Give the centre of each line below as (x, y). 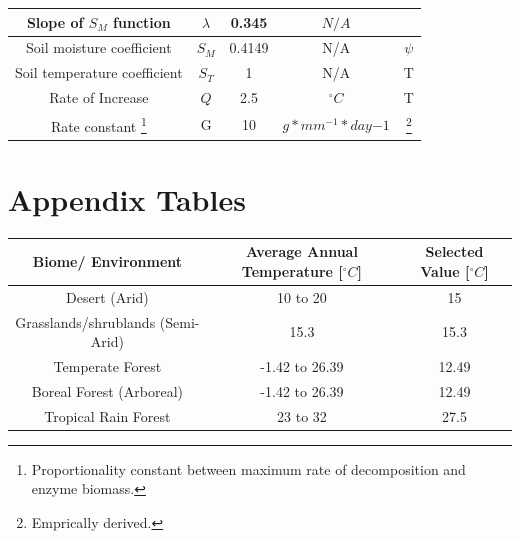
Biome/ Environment (107, 261)
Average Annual (302, 251)
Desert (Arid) (107, 296)
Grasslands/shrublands (85, 321)
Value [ (445, 270)
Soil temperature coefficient (99, 72)
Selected (454, 251)
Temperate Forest (107, 365)
